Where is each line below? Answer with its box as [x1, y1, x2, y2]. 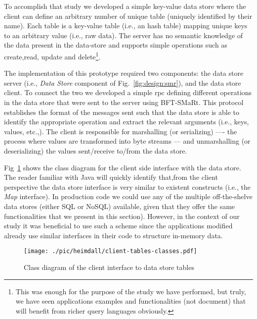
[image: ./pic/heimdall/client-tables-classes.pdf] [24, 248, 197, 255]
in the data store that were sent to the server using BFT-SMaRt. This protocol [4, 97, 244, 107]
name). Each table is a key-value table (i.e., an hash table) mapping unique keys [4, 20, 248, 31]
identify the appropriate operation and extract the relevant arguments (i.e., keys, [4, 116, 249, 127]
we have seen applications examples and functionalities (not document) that [15, 296, 246, 306]
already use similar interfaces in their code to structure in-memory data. [4, 230, 223, 240]
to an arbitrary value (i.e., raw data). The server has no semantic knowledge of [4, 30, 243, 40]
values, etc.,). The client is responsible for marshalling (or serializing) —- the [4, 126, 237, 136]
